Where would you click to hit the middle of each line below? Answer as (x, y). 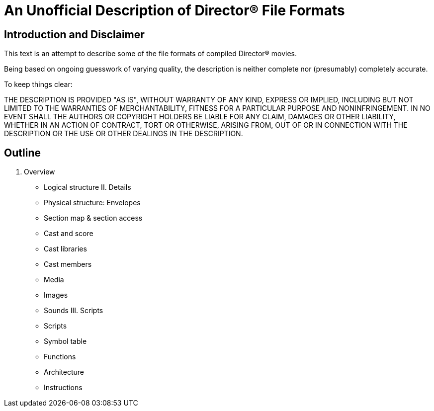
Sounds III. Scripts (74, 311)
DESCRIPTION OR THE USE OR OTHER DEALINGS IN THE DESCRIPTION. (124, 134)
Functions (60, 357)
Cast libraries (65, 249)
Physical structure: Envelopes (92, 203)
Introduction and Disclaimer (74, 34)
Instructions (63, 388)
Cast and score (69, 234)
